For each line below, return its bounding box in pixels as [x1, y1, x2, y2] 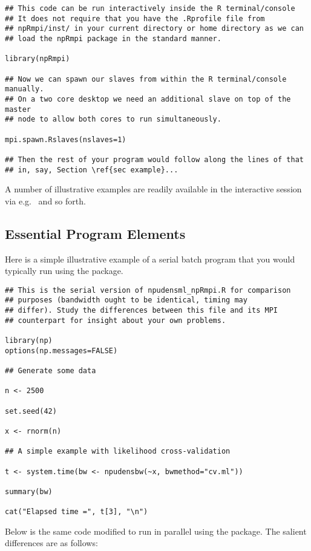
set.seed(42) [5, 406, 57, 416]
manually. [5, 85, 44, 94]
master [5, 105, 31, 114]
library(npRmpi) [5, 54, 70, 64]
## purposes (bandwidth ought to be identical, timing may [5, 296, 247, 305]
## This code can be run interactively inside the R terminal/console [5, 4, 295, 13]
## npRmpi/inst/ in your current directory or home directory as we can [5, 24, 304, 33]
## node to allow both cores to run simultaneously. [5, 115, 221, 124]
